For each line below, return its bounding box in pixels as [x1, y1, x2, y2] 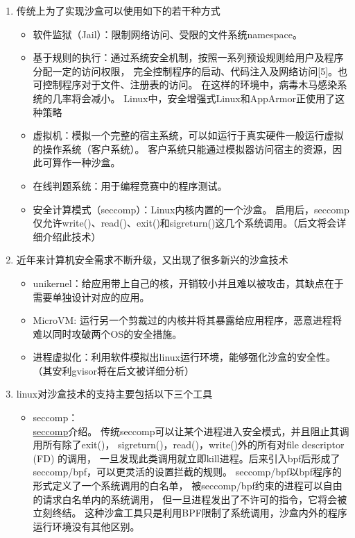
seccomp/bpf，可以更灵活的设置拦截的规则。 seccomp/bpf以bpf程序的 [33, 464, 343, 479]
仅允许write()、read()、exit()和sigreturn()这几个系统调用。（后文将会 [33, 215, 337, 230]
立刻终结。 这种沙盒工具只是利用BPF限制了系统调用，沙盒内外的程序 [33, 505, 347, 520]
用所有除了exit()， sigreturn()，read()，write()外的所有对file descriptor [33, 437, 345, 452]
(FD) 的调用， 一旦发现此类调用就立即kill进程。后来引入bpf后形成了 [33, 450, 340, 465]
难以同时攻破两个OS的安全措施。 [33, 326, 182, 341]
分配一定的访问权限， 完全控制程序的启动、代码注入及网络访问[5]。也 [33, 63, 348, 78]
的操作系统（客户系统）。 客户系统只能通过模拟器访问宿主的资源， [33, 141, 333, 156]
